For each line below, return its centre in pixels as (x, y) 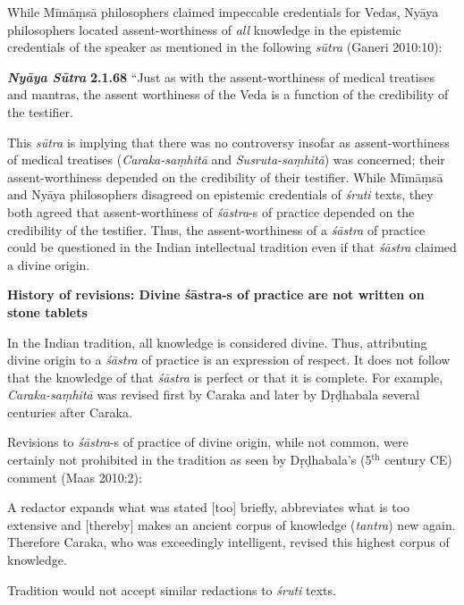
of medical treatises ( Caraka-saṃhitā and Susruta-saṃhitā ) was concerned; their (226, 160)
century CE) (418, 460)
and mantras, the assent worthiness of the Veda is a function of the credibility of (228, 94)
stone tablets (47, 311)
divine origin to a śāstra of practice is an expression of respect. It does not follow (229, 360)
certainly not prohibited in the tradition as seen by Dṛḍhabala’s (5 (190, 460)
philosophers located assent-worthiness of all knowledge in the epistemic (204, 29)
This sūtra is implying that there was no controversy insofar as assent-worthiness (228, 142)
